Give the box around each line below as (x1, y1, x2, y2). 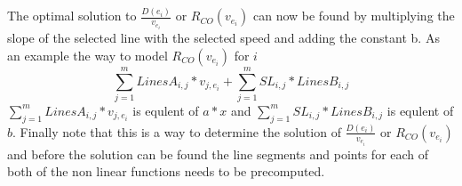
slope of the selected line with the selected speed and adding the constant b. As (7, 28, 440, 47)
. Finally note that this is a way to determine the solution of (12, 122, 341, 141)
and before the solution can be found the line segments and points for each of (7, 144, 429, 163)
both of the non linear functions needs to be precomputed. (7, 162, 325, 181)
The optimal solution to (7, 6, 137, 25)
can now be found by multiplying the (252, 6, 455, 25)
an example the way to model (7, 45, 168, 64)
